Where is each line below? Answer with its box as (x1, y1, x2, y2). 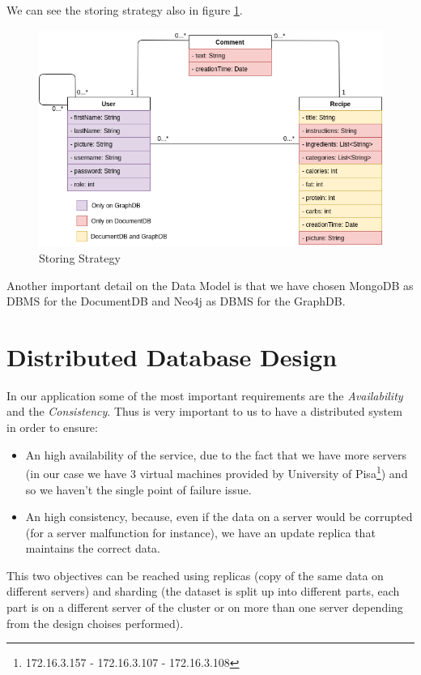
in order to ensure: (6, 419, 98, 436)
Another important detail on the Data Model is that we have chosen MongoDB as (6, 276, 414, 293)
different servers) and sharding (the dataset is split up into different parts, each (6, 583, 400, 600)
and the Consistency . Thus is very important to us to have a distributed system (6, 403, 402, 420)
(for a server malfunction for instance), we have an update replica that (25, 523, 376, 540)
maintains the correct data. (25, 540, 161, 557)
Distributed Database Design (6, 340, 338, 373)
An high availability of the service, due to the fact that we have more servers (25, 446, 406, 463)
